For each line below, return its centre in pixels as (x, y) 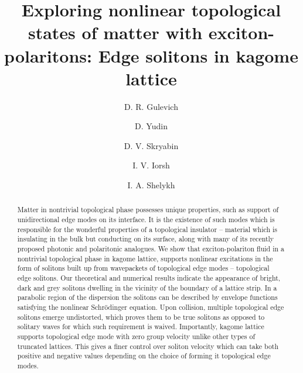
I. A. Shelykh (151, 185)
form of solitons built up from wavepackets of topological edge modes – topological (143, 268)
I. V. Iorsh (151, 165)
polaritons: (48, 55)
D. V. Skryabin (151, 145)
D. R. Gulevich (151, 106)
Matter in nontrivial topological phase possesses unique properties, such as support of (148, 210)
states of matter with (115, 32)
